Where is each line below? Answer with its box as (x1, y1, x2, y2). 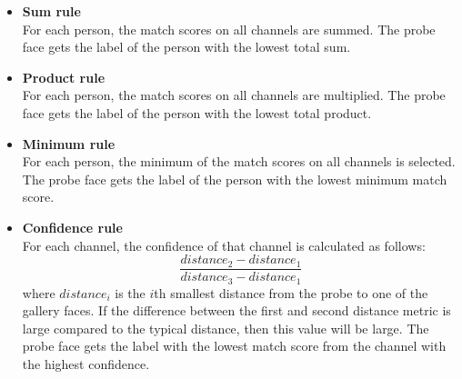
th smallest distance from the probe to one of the (154, 283, 428, 302)
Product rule (22, 67, 105, 86)
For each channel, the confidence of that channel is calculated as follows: (22, 235, 426, 254)
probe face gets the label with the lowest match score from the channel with (22, 336, 447, 355)
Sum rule (22, 2, 81, 20)
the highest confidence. (22, 354, 150, 374)
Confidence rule (22, 217, 123, 236)
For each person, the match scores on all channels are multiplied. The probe (22, 85, 446, 105)
